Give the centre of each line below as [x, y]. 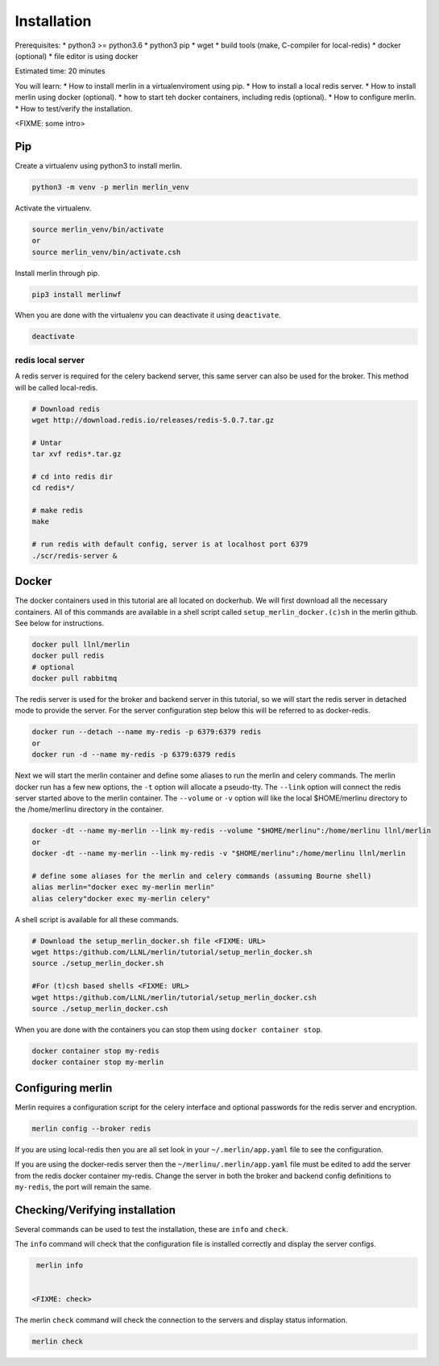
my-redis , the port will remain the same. [83, 1187]
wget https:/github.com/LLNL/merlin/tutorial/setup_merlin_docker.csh [174, 997]
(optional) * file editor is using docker [77, 56]
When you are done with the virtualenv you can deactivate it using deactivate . [148, 315]
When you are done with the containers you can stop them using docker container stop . [169, 1030]
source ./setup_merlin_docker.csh [100, 1009]
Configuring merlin [64, 1088]
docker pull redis [68, 656]
